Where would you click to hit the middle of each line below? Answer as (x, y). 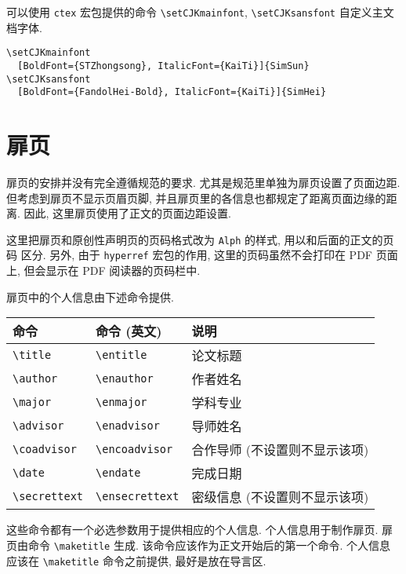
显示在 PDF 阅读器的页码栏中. (123, 271)
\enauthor (125, 379)
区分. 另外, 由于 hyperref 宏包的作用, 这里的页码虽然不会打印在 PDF (196, 255)
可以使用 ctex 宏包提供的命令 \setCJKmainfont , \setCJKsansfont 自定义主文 (200, 12)
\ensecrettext (138, 497)
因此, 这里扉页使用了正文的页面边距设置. (127, 213)
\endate (118, 473)
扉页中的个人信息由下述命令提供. (90, 296)
